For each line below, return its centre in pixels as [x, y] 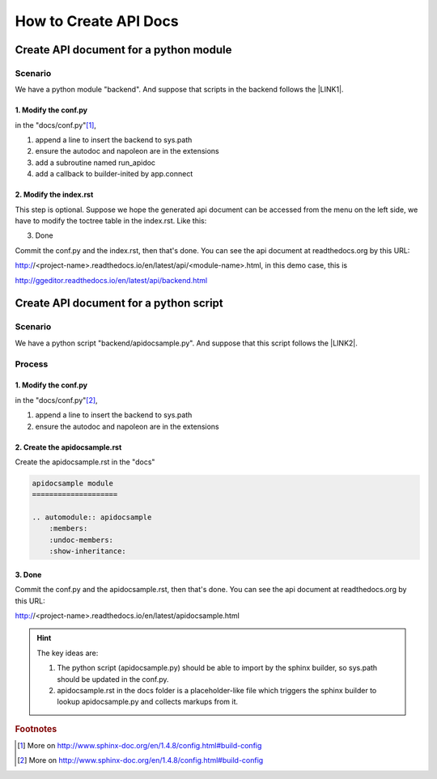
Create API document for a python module [123, 50]
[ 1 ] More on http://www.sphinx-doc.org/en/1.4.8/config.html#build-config [140, 745]
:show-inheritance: [88, 551]
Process [32, 364]
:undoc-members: [81, 540]
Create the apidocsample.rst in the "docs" [85, 462]
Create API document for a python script [119, 303]
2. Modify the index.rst [54, 195]
